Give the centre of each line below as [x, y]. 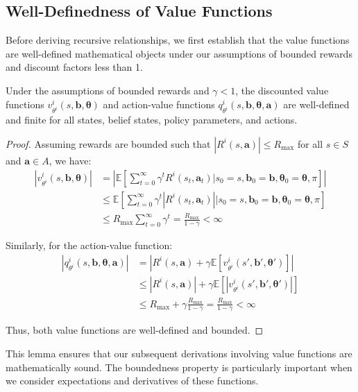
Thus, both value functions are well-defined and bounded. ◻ [135, 330]
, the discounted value [282, 90]
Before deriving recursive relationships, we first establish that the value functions [178, 40]
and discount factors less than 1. [74, 67]
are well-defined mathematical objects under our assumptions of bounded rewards [179, 53]
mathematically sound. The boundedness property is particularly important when [179, 367]
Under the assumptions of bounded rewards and [108, 90]
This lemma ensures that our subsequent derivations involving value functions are [179, 353]
